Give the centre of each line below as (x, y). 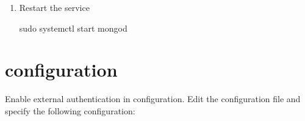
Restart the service (54, 7)
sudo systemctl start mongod (73, 28)
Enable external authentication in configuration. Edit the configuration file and (153, 99)
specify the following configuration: (70, 110)
